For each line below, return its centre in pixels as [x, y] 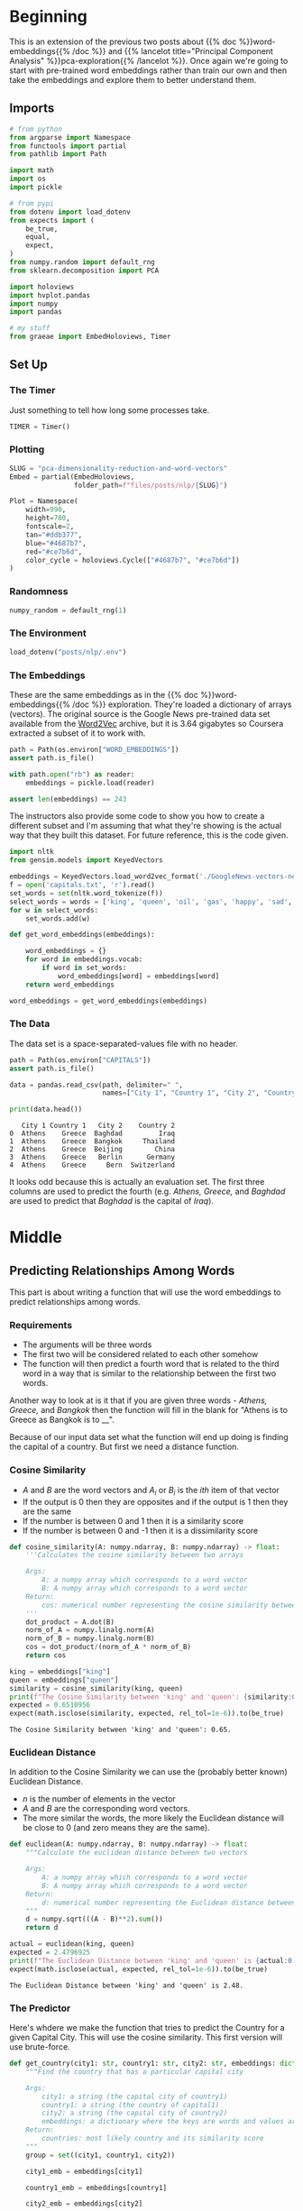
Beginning [49, 17]
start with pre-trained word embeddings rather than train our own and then [148, 70]
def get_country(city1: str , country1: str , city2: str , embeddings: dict [153, 2064]
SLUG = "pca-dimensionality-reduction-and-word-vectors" [119, 468]
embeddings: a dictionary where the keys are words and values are [171, 2122]
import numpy [34, 304]
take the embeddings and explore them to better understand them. [133, 79]
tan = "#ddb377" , [54, 535]
